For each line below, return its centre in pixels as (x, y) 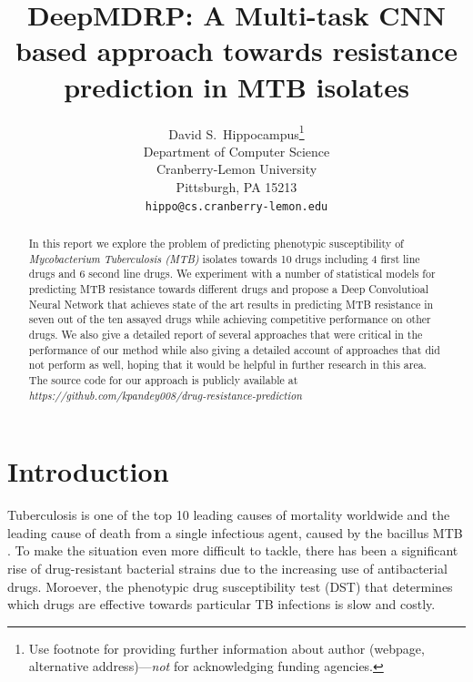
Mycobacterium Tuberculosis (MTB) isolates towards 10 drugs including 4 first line (224, 258)
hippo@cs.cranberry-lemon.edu (236, 206)
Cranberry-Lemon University (236, 169)
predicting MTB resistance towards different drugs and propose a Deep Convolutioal (228, 288)
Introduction (88, 471)
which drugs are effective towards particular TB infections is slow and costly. (221, 604)
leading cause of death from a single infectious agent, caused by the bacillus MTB (235, 532)
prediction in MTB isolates (236, 86)
